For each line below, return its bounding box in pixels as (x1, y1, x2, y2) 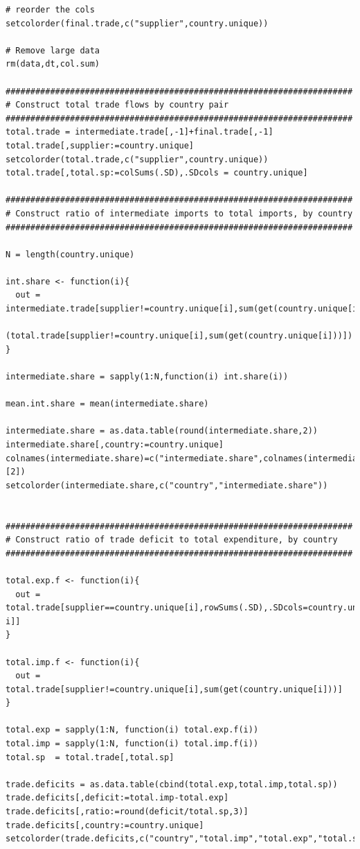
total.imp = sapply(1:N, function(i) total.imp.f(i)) (6, 739, 259, 749)
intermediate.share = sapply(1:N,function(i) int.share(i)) (6, 372, 289, 382)
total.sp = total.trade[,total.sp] (6, 752, 174, 762)
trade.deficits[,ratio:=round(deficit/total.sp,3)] (6, 807, 249, 817)
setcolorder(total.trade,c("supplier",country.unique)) (6, 154, 269, 164)
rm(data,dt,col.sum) (6, 59, 100, 69)
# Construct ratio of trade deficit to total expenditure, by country (6, 535, 338, 545)
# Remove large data (6, 45, 100, 55)
